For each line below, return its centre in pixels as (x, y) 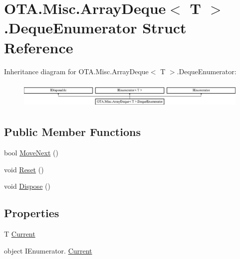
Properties (32, 213)
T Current (20, 234)
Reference (39, 47)
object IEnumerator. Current (48, 250)
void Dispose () (27, 186)
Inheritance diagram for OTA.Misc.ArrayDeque (76, 71)
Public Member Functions (72, 132)
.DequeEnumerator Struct (95, 28)
